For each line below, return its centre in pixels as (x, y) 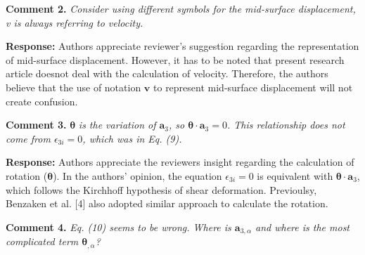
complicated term (42, 241)
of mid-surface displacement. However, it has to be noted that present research (175, 59)
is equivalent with (295, 175)
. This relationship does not (286, 125)
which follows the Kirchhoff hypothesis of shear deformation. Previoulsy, (161, 189)
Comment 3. (36, 125)
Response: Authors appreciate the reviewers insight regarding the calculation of (180, 162)
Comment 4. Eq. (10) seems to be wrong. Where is (119, 227)
